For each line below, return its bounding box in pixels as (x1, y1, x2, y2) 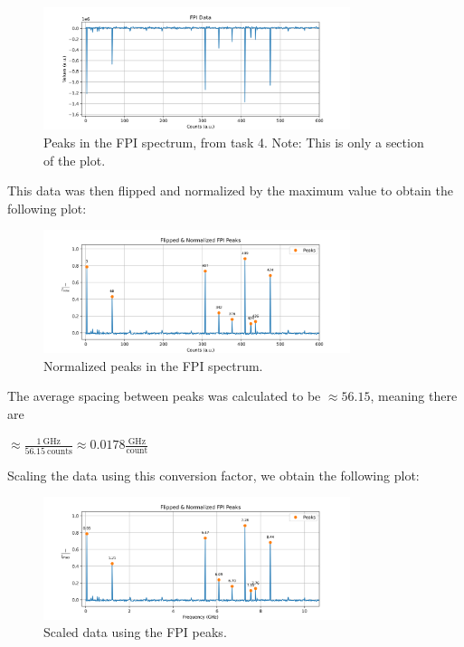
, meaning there (370, 386, 458, 405)
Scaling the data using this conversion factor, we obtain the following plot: (7, 465, 420, 484)
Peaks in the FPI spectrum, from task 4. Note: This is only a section (43, 133, 424, 152)
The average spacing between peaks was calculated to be (7, 386, 321, 405)
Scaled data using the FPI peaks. (43, 623, 227, 642)
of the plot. (43, 150, 106, 169)
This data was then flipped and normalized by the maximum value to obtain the (7, 181, 453, 200)
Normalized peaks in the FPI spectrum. (43, 356, 263, 375)
